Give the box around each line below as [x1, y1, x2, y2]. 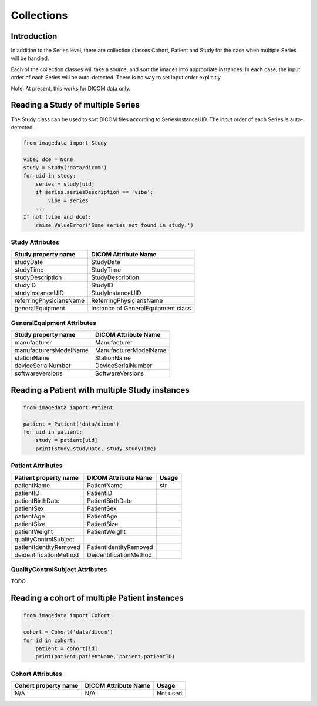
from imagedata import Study [23, 139, 107, 146]
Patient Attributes [11, 461, 63, 470]
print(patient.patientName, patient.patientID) [35, 653, 176, 660]
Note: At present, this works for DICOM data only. [11, 85, 131, 92]
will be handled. [11, 55, 49, 62]
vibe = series [48, 197, 89, 204]
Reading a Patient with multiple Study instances [11, 385, 190, 395]
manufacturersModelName [14, 346, 89, 354]
